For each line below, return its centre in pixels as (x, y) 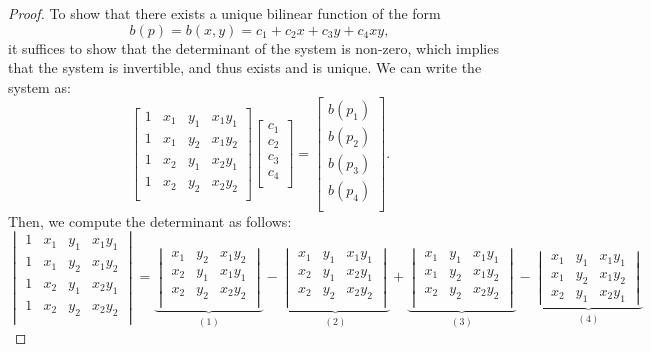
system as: (39, 86)
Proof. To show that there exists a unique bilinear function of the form (224, 13)
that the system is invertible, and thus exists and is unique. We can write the (245, 67)
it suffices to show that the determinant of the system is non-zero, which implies (253, 47)
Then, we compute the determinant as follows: (150, 220)
